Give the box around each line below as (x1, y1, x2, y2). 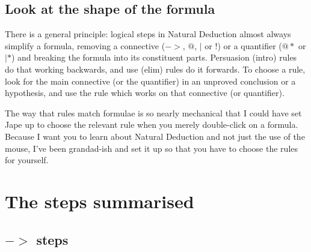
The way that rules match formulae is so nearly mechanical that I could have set (5, 106, 302, 119)
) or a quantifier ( (217, 39, 282, 52)
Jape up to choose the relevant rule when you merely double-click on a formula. (5, 118, 298, 131)
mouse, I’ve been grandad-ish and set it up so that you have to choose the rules (5, 142, 298, 154)
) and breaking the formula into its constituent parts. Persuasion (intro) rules (11, 51, 297, 64)
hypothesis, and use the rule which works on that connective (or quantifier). (5, 86, 285, 99)
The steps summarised (5, 188, 194, 213)
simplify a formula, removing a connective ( (5, 39, 165, 52)
